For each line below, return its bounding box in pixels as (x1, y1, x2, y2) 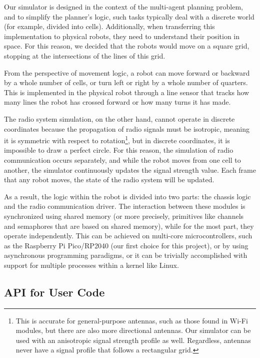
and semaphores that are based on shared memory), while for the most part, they (4, 220, 254, 231)
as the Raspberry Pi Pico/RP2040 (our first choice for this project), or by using (4, 240, 248, 250)
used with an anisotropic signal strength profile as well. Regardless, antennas (15, 334, 251, 345)
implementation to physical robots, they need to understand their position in (4, 31, 240, 41)
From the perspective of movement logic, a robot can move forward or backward (4, 67, 250, 78)
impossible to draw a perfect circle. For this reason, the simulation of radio (4, 145, 233, 155)
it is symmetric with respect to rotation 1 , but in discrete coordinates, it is (4, 134, 230, 145)
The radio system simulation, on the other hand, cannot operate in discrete (4, 113, 235, 124)
